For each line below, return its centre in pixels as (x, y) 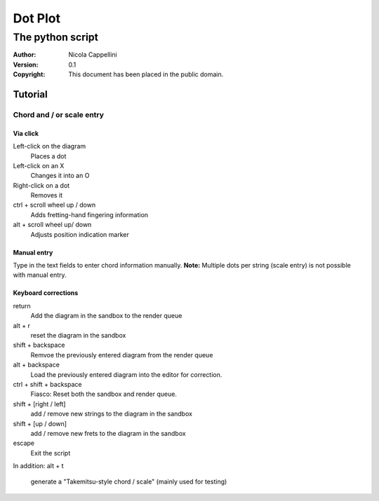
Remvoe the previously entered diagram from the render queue (122, 355)
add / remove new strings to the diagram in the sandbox (112, 414)
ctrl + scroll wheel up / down (54, 205)
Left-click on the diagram (49, 146)
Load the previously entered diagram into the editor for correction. (126, 374)
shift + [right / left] (39, 404)
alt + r (22, 325)
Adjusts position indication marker (80, 234)
